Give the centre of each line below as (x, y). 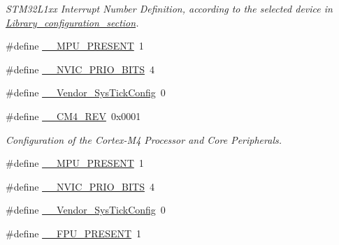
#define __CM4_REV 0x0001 (73, 116)
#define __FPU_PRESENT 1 (74, 233)
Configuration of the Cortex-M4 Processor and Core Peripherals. (144, 139)
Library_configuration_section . (72, 22)
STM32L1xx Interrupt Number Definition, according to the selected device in (169, 8)
